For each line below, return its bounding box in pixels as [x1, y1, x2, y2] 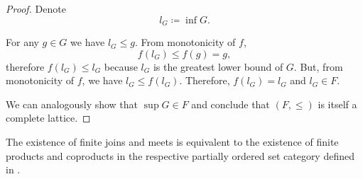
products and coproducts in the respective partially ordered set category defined [6, 148, 354, 163]
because [104, 59, 138, 74]
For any [6, 35, 39, 50]
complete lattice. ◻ [6, 110, 91, 125]
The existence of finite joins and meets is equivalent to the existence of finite [6, 134, 339, 149]
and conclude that [191, 96, 270, 111]
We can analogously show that [6, 96, 139, 111]
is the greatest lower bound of [153, 59, 283, 74]
